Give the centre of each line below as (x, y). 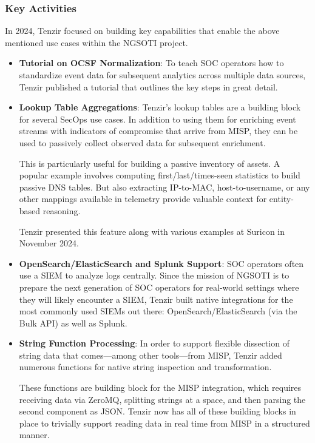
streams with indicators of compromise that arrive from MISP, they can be (158, 131)
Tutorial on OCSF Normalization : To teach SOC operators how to (151, 63)
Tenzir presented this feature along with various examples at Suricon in (152, 231)
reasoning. (62, 210)
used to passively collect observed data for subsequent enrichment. (142, 142)
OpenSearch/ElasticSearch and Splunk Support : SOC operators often (161, 263)
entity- (281, 199)
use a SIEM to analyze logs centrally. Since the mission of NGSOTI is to (154, 275)
